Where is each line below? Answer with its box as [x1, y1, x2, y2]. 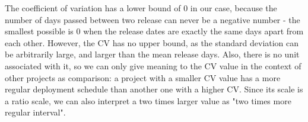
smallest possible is [5, 25, 74, 37]
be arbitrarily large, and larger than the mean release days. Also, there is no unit [5, 48, 300, 60]
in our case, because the [190, 2, 277, 14]
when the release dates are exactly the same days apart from [83, 25, 304, 37]
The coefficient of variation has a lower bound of [5, 2, 181, 14]
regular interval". [5, 106, 66, 118]
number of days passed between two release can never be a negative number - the [5, 13, 300, 25]
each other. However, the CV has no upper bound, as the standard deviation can [5, 36, 299, 49]
